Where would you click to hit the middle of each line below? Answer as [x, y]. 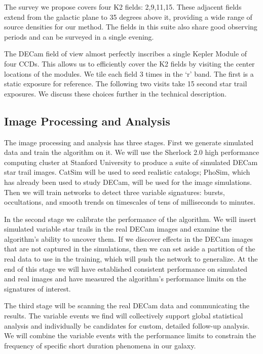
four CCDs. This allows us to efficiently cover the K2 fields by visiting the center [129, 63]
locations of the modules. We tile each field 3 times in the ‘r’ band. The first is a [129, 73]
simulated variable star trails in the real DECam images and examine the [118, 229]
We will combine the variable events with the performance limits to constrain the [130, 335]
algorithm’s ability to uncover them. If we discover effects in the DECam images [129, 238]
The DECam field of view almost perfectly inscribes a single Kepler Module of [126, 54]
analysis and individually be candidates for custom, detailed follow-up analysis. [127, 325]
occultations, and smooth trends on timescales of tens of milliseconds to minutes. [130, 202]
